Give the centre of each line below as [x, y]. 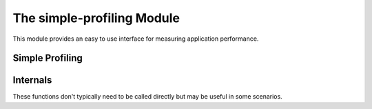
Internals [32, 80]
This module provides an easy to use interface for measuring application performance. [136, 39]
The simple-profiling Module [96, 18]
